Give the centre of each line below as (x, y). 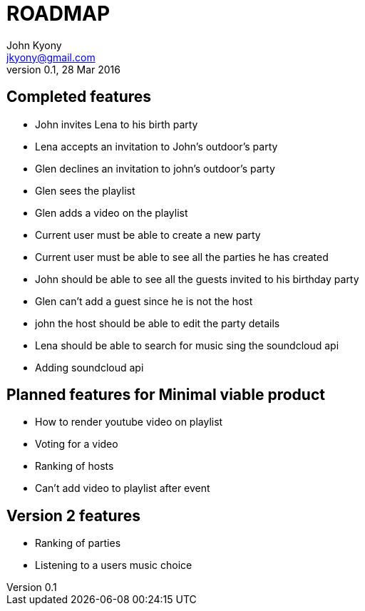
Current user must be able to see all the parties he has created (182, 257)
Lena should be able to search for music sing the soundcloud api (187, 345)
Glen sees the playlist (85, 190)
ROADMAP (58, 14)
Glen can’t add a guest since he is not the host (144, 301)
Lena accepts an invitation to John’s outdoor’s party (156, 146)
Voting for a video (77, 444)
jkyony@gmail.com (51, 57)
